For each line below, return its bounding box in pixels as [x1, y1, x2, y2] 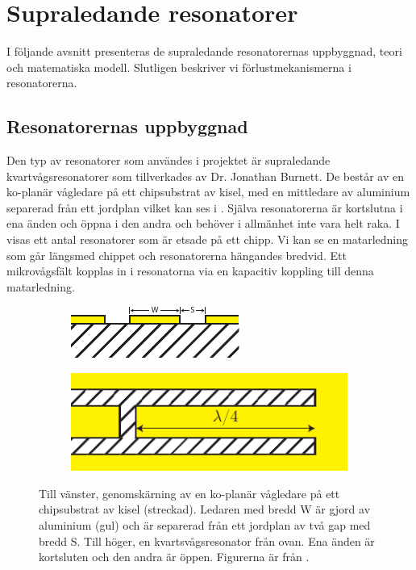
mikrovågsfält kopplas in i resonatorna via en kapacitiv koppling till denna [6, 262, 374, 279]
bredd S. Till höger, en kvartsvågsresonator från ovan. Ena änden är [39, 532, 375, 549]
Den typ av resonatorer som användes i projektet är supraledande [6, 152, 331, 169]
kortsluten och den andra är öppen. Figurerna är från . [39, 548, 310, 565]
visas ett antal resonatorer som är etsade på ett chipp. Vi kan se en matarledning [6, 231, 409, 248]
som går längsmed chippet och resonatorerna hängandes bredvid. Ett [6, 246, 347, 263]
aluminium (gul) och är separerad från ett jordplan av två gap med [39, 516, 371, 533]
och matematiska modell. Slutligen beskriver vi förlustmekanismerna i [6, 58, 352, 75]
